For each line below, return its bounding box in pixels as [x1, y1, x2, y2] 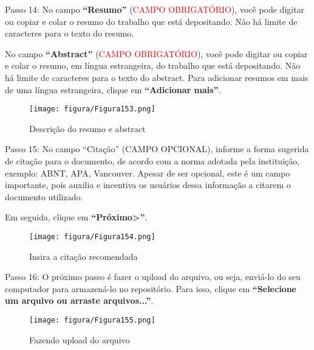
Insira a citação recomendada [29, 250, 138, 262]
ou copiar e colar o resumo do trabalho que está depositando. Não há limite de [5, 15, 298, 27]
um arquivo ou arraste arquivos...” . [5, 294, 154, 307]
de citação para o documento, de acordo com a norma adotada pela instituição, [5, 155, 300, 167]
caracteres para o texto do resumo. [5, 27, 134, 40]
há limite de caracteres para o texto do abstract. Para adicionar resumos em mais [5, 71, 309, 83]
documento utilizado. [5, 190, 83, 203]
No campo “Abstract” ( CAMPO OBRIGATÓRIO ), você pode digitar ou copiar [5, 47, 308, 60]
